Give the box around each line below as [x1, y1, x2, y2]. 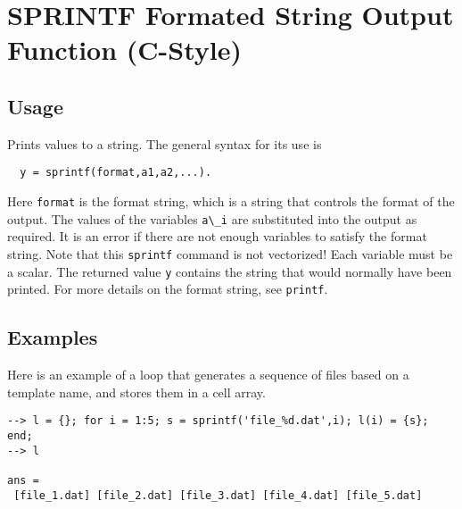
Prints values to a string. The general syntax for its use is [7, 134, 322, 153]
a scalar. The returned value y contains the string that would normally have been [7, 262, 452, 280]
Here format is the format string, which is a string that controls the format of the [7, 192, 455, 211]
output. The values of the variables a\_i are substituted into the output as [7, 209, 417, 228]
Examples [7, 323, 98, 351]
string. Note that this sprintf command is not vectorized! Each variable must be [7, 244, 453, 263]
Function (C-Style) [7, 31, 243, 68]
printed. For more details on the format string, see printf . [7, 280, 328, 298]
